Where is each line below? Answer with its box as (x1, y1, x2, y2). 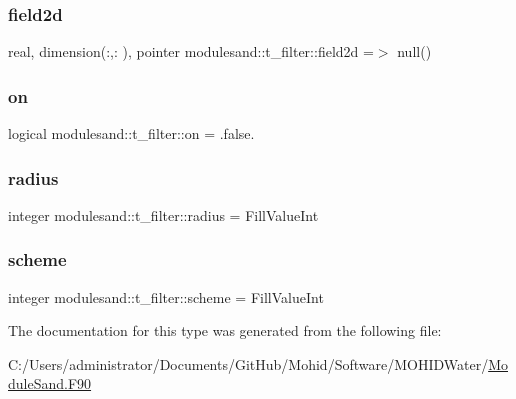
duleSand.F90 (8, 373, 92, 394)
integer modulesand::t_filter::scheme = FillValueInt (8, 286, 324, 307)
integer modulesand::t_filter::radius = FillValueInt (8, 204, 319, 225)
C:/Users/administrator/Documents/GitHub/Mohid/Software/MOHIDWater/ (8, 353, 489, 374)
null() (397, 41, 432, 62)
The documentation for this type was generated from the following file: (8, 320, 442, 341)
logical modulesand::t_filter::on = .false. (8, 123, 255, 144)
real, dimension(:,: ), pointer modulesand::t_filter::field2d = (8, 41, 374, 62)
